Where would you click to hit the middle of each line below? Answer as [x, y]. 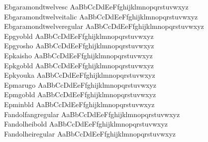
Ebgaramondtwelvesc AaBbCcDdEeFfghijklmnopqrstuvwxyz [96, 6]
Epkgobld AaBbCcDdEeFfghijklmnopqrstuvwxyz [79, 65]
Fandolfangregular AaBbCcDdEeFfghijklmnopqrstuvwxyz [92, 114]
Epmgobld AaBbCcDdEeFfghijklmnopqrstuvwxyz [80, 94]
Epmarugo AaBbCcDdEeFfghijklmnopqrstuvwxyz [80, 84]
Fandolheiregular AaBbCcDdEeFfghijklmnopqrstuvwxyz [90, 133]
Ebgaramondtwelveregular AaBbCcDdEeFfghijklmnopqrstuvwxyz [104, 26]
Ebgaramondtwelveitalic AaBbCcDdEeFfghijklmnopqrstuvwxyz [101, 16]
